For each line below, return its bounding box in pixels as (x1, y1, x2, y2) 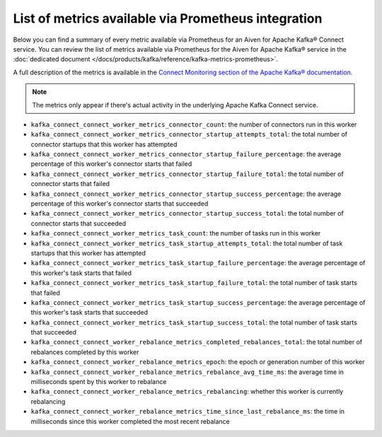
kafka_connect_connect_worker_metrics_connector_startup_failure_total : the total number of (30, 170, 345, 178)
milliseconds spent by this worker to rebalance (30, 378, 167, 386)
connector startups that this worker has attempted (30, 140, 178, 148)
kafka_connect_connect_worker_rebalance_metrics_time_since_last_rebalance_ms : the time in (30, 407, 345, 416)
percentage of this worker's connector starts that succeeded (30, 199, 209, 208)
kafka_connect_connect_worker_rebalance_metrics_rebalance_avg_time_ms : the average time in (30, 368, 345, 376)
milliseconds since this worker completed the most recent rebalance (30, 417, 230, 426)
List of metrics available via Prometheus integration (13, 11, 323, 26)
